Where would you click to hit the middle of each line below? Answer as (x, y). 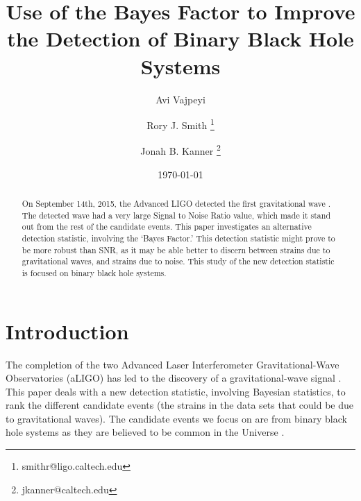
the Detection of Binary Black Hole (180, 39)
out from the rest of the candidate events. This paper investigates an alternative (167, 227)
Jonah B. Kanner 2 (180, 150)
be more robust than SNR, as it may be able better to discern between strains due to (176, 249)
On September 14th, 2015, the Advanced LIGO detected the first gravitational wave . (176, 203)
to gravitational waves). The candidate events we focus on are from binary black (176, 418)
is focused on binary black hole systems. (94, 272)
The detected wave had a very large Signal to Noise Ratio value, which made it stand (176, 215)
